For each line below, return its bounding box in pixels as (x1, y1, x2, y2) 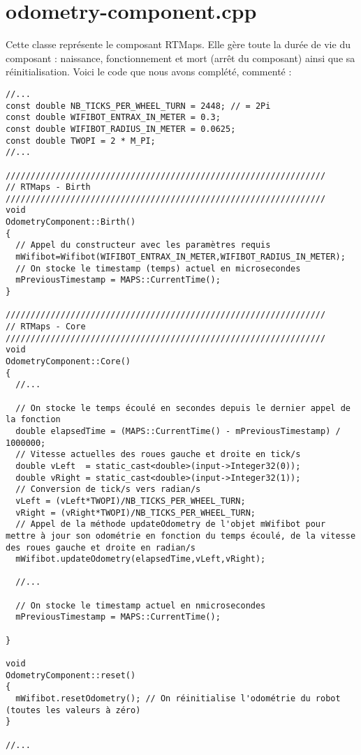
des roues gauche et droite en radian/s (6, 542, 196, 553)
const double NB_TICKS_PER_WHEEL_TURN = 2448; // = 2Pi (6, 100, 271, 111)
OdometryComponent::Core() (6, 357, 131, 366)
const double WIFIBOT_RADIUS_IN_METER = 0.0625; (6, 124, 236, 134)
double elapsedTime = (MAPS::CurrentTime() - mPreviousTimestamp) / (15, 426, 341, 436)
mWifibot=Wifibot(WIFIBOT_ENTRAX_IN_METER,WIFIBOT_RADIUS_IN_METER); (15, 252, 346, 262)
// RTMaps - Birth (6, 182, 91, 193)
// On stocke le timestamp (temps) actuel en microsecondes (15, 263, 301, 274)
